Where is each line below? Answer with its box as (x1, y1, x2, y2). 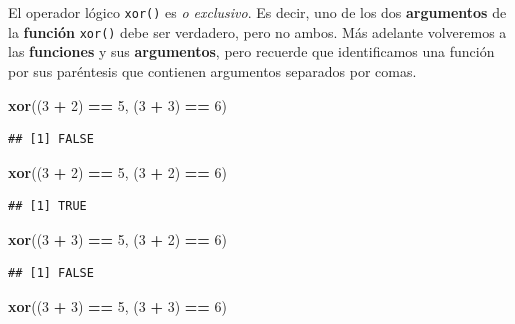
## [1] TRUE (8, 199, 87, 214)
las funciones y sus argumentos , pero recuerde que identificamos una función (8, 41, 495, 62)
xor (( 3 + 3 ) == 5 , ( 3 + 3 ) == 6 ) (8, 296, 227, 317)
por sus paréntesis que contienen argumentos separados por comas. (8, 60, 417, 81)
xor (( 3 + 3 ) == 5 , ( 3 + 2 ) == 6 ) (8, 228, 227, 249)
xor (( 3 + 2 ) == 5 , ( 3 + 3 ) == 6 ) (8, 94, 227, 115)
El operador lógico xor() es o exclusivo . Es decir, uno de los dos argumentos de (8, 2, 507, 22)
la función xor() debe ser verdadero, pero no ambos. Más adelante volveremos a (8, 21, 507, 42)
